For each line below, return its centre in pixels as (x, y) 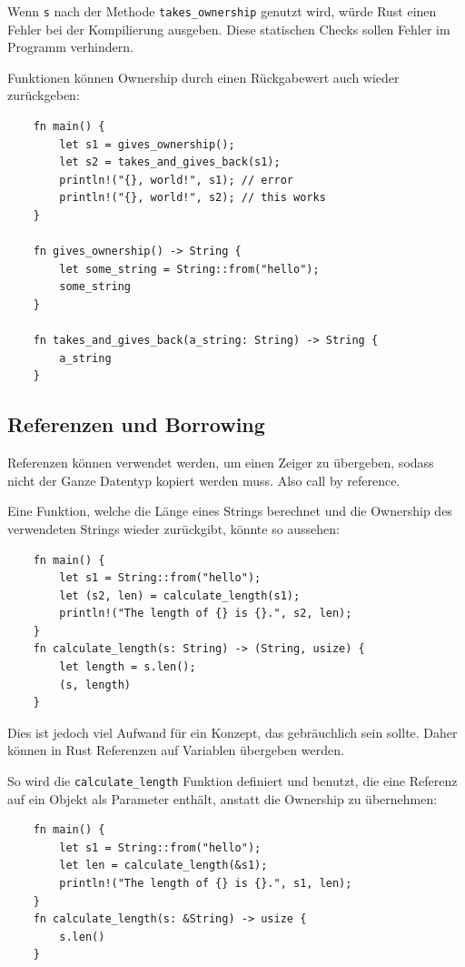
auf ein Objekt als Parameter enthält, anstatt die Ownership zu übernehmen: (223, 798)
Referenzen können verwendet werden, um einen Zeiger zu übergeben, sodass (221, 463)
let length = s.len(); (128, 667)
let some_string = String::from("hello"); (189, 269)
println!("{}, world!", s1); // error (176, 180)
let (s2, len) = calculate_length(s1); (180, 595)
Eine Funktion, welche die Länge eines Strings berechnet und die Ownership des (230, 511)
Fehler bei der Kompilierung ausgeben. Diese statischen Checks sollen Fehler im (229, 29)
